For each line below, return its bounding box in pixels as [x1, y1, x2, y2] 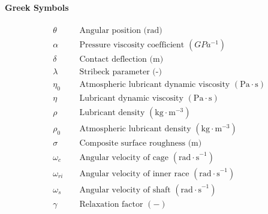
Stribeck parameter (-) [79, 67, 162, 76]
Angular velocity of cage [79, 153, 169, 162]
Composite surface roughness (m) [79, 138, 202, 147]
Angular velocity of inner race [79, 169, 189, 178]
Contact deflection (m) [79, 55, 164, 64]
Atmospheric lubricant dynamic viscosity [79, 80, 230, 89]
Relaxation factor [79, 200, 143, 209]
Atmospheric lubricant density [79, 124, 191, 133]
